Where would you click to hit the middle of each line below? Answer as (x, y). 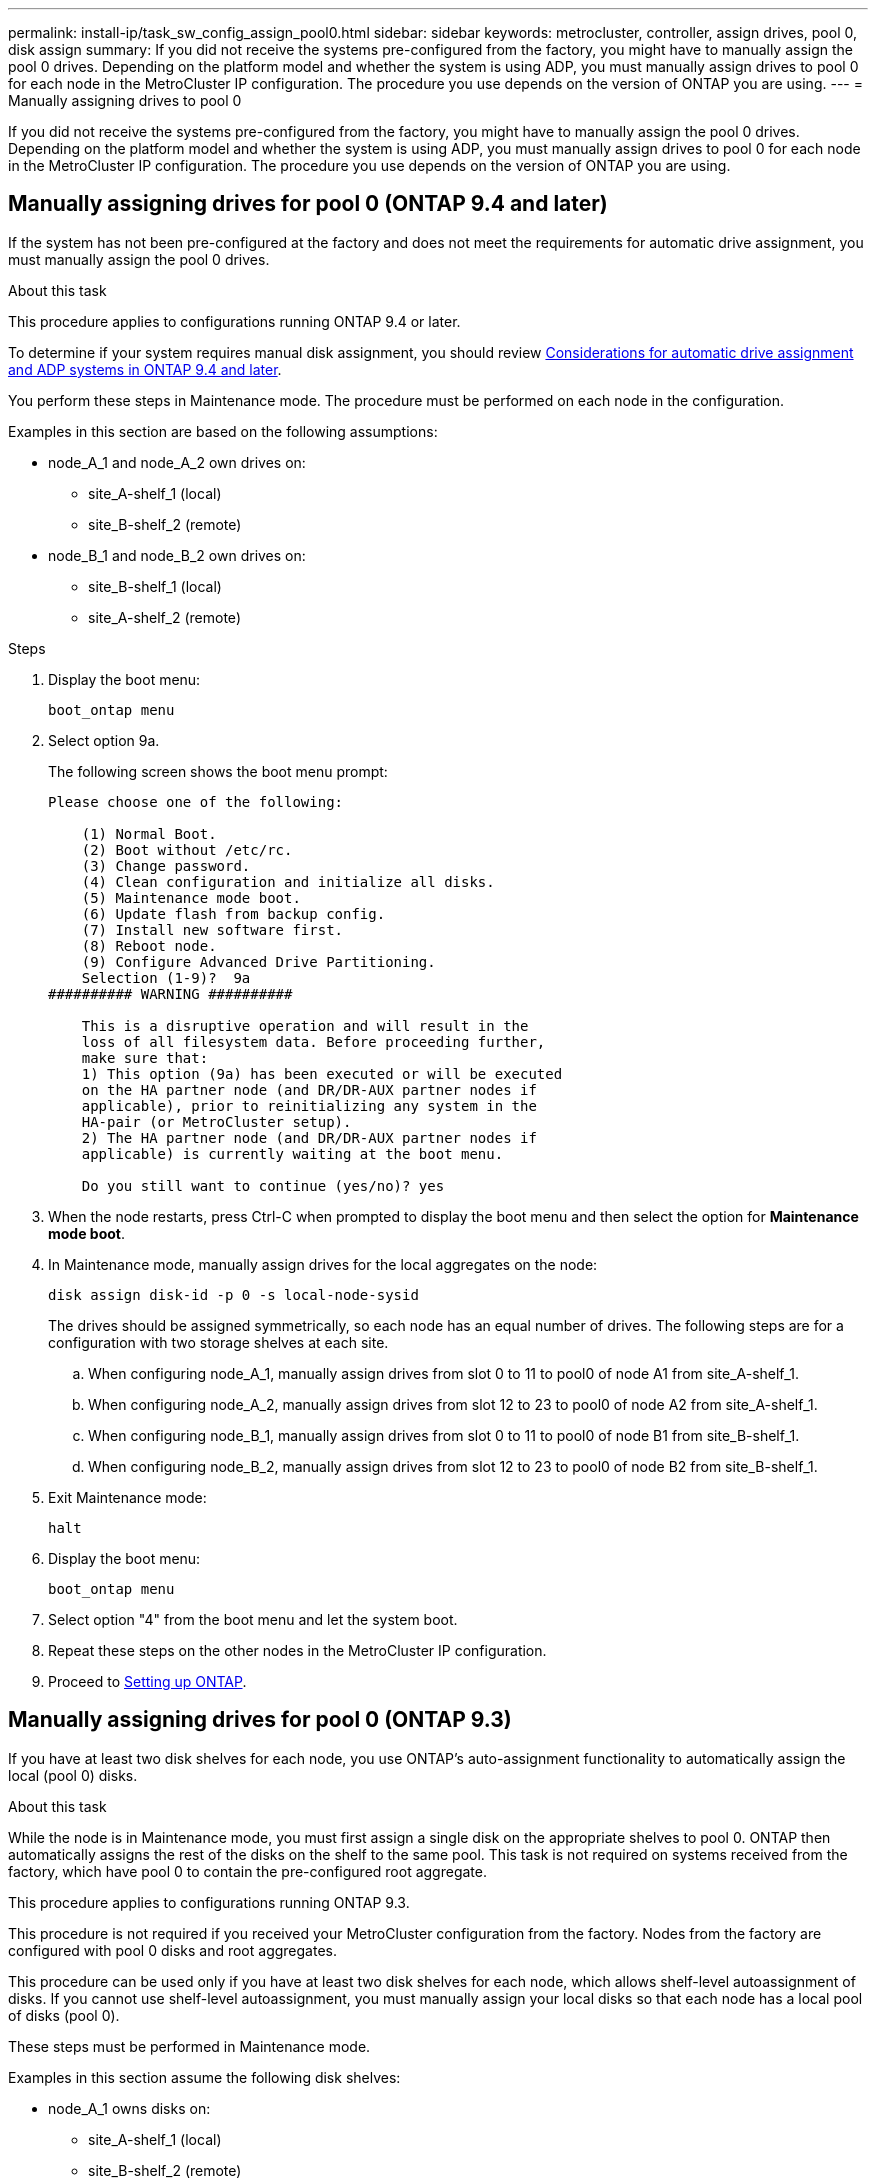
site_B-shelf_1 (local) (155, 586)
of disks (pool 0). (64, 2015)
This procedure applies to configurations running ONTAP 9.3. (209, 1902)
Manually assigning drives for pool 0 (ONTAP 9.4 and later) (308, 204)
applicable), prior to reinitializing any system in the (309, 1105)
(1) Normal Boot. (149, 833)
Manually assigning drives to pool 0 (125, 100)
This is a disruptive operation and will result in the (305, 1025)
